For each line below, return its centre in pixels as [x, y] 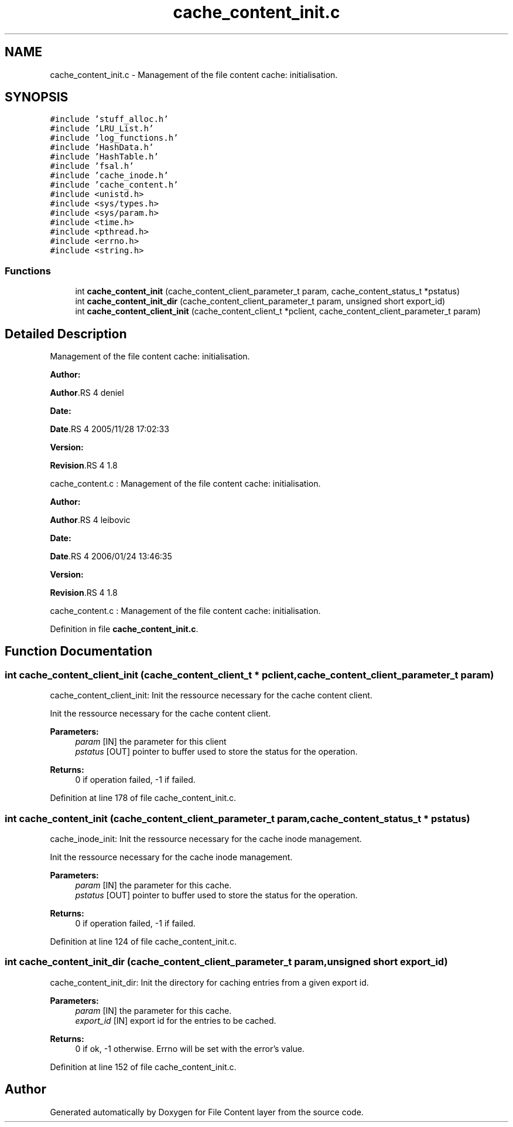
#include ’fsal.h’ [92, 166]
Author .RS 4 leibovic [90, 520]
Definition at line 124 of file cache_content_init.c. [143, 941]
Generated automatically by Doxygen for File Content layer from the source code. [207, 1112]
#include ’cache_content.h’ [114, 185]
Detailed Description [66, 334]
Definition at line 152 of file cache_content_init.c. [143, 1067]
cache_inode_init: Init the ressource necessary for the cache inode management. [206, 839]
